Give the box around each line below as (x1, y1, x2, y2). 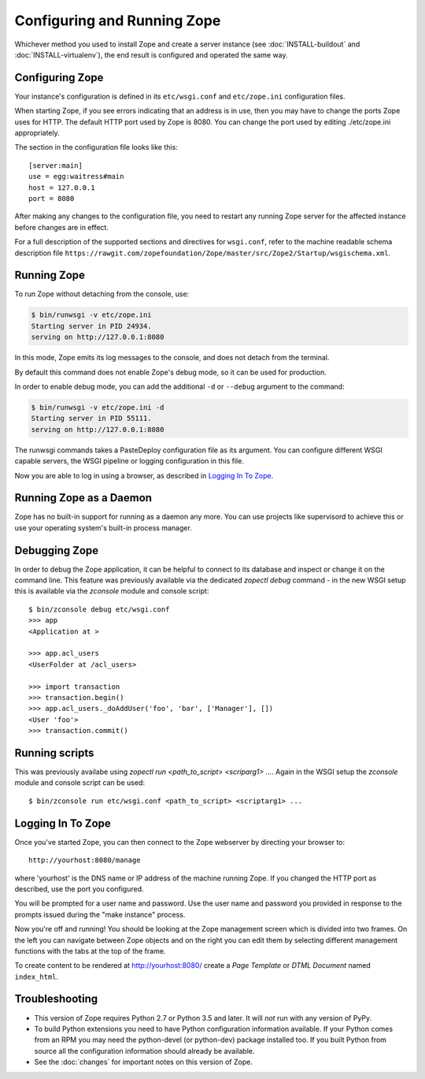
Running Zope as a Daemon (14, 491, 153, 504)
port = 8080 (28, 194, 75, 203)
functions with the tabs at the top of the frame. (14, 946, 166, 955)
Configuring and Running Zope (14, 12, 221, 29)
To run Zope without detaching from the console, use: (14, 289, 190, 299)
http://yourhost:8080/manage (28, 856, 141, 865)
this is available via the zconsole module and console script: (14, 586, 209, 596)
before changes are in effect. (14, 222, 109, 232)
